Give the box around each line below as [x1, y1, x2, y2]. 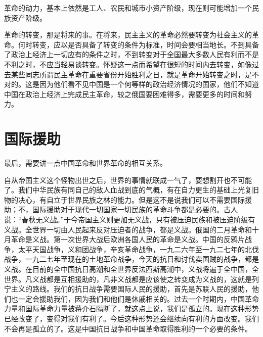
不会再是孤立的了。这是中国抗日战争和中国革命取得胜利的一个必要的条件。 [4, 323, 252, 333]
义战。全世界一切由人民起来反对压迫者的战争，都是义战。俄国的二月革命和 [4, 224, 252, 234]
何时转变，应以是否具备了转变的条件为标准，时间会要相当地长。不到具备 [18, 39, 259, 50]
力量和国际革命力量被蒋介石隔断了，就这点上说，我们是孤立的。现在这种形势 [4, 303, 259, 314]
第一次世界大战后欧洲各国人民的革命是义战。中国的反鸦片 [53, 234, 245, 245]
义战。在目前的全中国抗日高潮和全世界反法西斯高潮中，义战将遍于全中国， [4, 264, 252, 274]
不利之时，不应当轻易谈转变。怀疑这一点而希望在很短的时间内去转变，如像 [4, 59, 252, 69]
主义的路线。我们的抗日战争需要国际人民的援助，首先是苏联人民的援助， [11, 283, 252, 294]
